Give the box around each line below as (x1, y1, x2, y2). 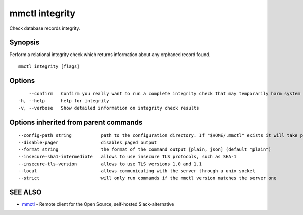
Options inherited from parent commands (9, 118, 143, 126)
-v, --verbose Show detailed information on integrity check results (18, 105, 199, 111)
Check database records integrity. (9, 25, 80, 31)
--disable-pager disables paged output (18, 139, 157, 145)
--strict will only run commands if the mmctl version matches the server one (18, 175, 277, 181)
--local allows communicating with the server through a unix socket (18, 168, 256, 174)
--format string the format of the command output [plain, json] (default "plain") (18, 147, 271, 152)
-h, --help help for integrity (18, 98, 109, 103)
